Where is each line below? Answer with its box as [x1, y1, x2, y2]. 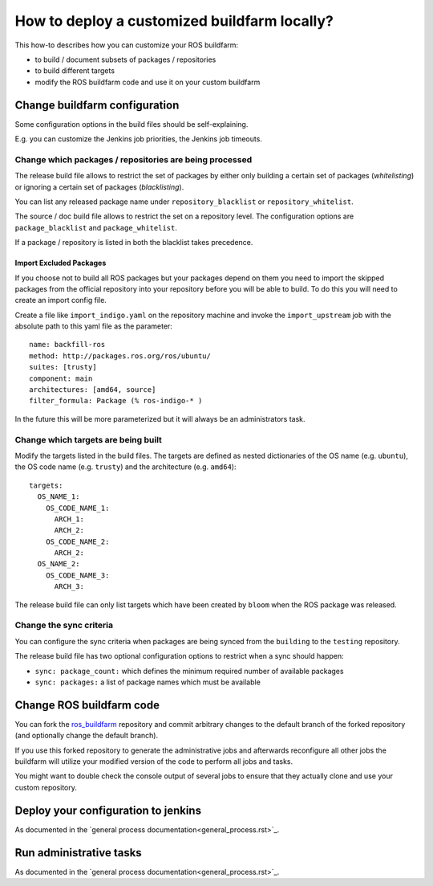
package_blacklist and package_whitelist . [14, 223, 178, 232]
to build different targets [34, 66, 115, 76]
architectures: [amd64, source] [29, 386, 156, 394]
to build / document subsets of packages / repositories [34, 55, 216, 64]
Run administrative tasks [14, 846, 142, 859]
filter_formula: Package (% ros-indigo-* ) [29, 396, 203, 406]
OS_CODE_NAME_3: [45, 570, 110, 580]
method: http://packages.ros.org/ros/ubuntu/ [29, 351, 212, 361]
